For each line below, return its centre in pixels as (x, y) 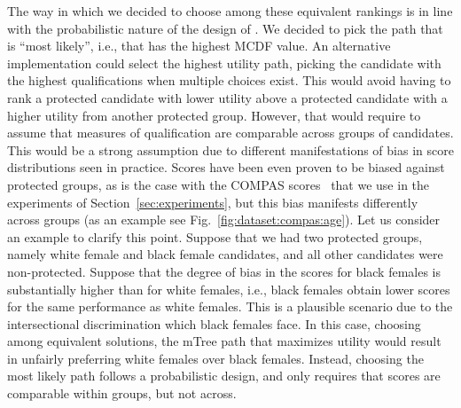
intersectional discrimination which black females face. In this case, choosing (214, 323)
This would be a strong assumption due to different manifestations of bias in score (230, 149)
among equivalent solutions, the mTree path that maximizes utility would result (224, 341)
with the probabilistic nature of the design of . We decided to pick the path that (225, 28)
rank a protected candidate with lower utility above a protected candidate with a (227, 97)
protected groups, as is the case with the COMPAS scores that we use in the (219, 184)
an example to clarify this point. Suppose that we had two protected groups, (215, 236)
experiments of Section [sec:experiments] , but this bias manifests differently (213, 202)
